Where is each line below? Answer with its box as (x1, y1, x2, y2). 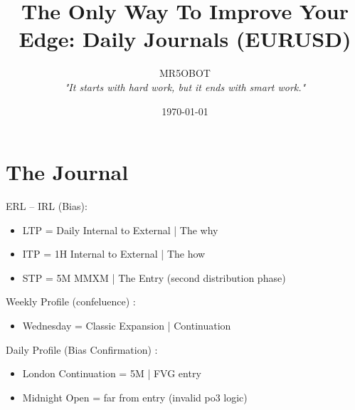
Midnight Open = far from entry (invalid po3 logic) (22, 389, 248, 404)
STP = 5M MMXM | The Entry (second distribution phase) (22, 270, 286, 285)
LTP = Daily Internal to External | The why (22, 222, 218, 237)
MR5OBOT (159, 65, 211, 80)
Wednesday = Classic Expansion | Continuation (22, 318, 231, 332)
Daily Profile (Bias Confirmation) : (6, 342, 158, 357)
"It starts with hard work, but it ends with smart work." (64, 79, 306, 94)
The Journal (6, 157, 129, 186)
